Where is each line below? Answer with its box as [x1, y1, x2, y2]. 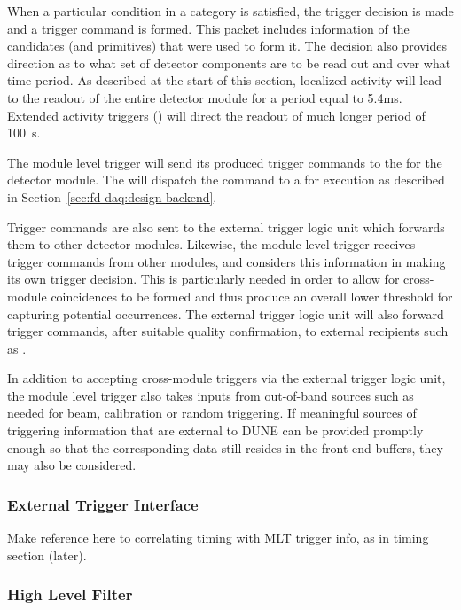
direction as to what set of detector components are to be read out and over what [7, 53, 451, 72]
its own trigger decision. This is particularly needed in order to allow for [7, 270, 400, 288]
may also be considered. [7, 456, 137, 474]
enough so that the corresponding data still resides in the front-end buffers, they [7, 438, 443, 457]
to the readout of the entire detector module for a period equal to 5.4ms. [7, 88, 402, 106]
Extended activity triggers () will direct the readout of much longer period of [7, 106, 426, 124]
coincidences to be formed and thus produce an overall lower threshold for [51, 286, 453, 305]
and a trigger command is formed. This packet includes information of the [7, 19, 410, 37]
